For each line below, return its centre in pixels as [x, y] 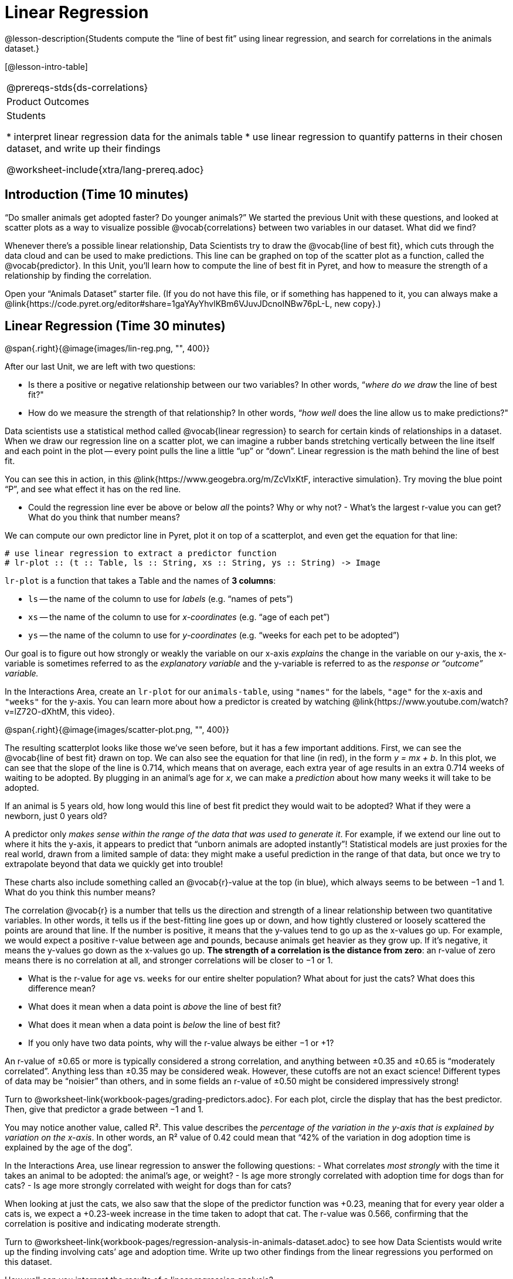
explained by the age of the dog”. [69, 1148]
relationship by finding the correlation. [78, 275]
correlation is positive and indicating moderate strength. [113, 1224]
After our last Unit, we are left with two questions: [100, 367]
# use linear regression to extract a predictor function [141, 554]
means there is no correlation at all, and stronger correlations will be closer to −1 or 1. [169, 960]
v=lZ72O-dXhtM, [37, 712]
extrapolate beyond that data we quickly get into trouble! [114, 864]
